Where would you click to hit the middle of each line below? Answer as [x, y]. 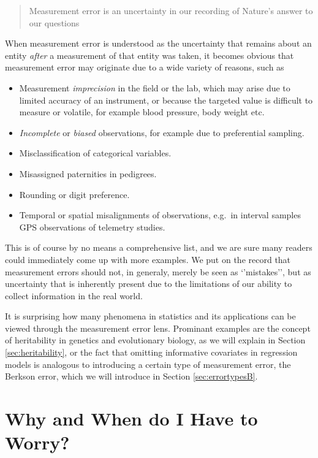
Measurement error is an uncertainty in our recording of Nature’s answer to [171, 10]
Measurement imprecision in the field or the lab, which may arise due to [155, 87]
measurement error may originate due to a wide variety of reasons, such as [145, 67]
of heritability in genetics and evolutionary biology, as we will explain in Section [155, 340]
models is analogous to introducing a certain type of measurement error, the [148, 364]
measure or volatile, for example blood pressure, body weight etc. [142, 112]
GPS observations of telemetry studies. [92, 227]
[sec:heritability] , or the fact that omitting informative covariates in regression [151, 352]
